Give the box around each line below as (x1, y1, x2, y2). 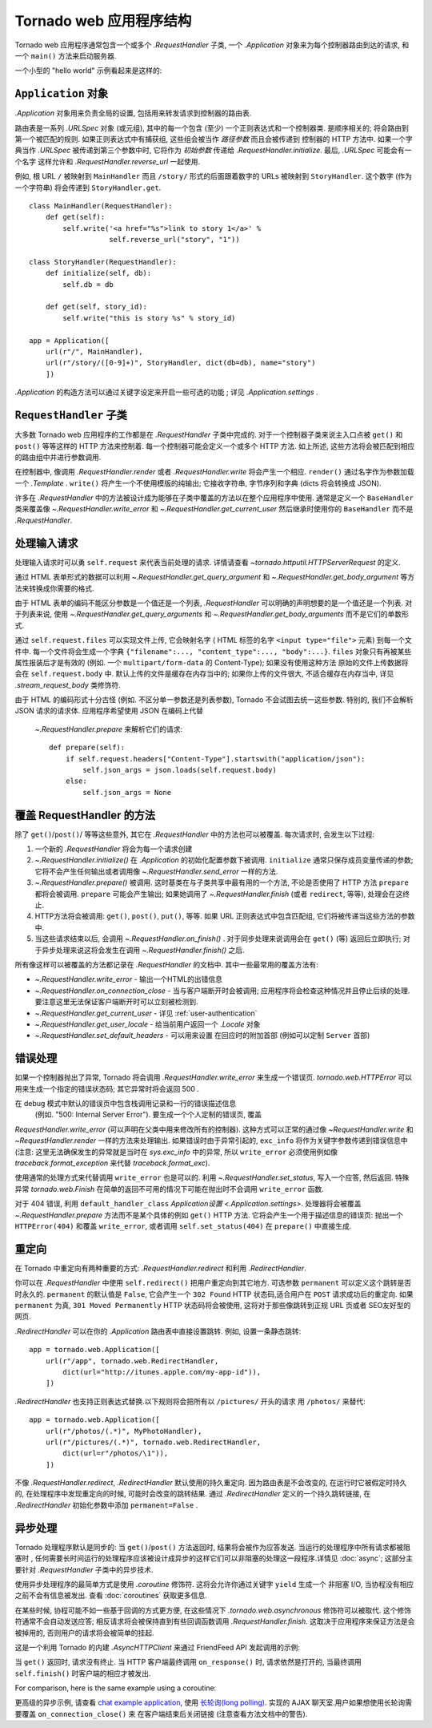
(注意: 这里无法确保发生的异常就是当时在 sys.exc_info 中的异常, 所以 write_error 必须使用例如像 (14, 1147, 338, 1157)
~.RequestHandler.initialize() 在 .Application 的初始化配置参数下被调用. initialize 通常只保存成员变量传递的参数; (34, 855, 414, 865)
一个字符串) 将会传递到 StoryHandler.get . (14, 183, 162, 192)
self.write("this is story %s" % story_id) (62, 313, 236, 322)
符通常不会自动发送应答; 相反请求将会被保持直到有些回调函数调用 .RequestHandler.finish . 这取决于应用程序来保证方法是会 (14, 1617, 415, 1626)
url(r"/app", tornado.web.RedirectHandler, (45, 1356, 219, 1366)
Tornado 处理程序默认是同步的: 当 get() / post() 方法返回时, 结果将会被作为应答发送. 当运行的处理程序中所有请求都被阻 (14, 1542, 411, 1552)
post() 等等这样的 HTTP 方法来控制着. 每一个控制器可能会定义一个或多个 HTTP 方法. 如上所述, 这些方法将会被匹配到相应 (14, 441, 415, 450)
